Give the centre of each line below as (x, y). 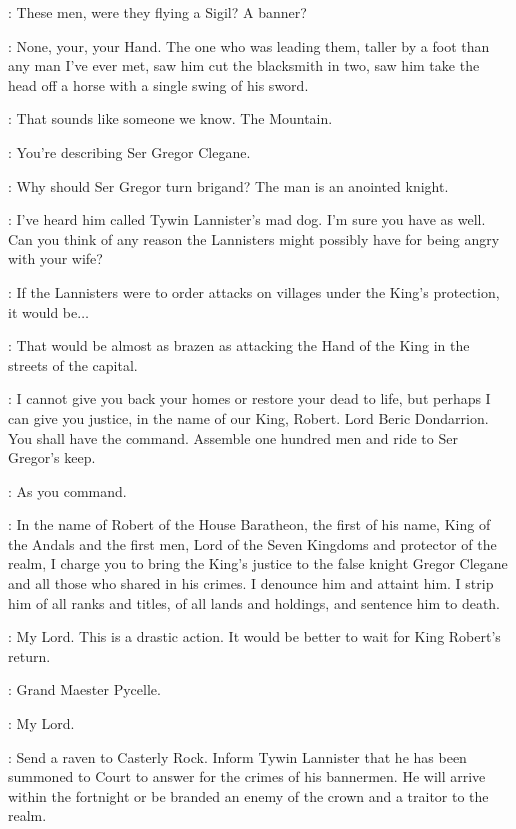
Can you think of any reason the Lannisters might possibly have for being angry (254, 238)
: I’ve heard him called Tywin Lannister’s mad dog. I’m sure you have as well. (247, 219)
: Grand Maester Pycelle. (84, 689)
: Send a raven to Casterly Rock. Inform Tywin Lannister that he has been (237, 756)
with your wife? (55, 258)
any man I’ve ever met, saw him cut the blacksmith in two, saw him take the (244, 65)
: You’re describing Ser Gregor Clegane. (129, 151)
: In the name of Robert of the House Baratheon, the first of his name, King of (249, 524)
